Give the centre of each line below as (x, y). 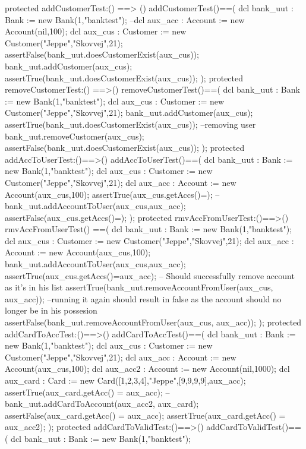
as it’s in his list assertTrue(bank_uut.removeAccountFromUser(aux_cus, (139, 287)
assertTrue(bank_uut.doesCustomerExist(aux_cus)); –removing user (130, 124)
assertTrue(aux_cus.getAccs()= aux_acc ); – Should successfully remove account (150, 275)
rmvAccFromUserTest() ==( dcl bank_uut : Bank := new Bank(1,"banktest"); (149, 229)
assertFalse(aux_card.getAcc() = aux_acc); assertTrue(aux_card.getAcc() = (145, 415)
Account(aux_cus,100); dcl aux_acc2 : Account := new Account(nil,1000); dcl (147, 369)
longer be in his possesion (51, 310)
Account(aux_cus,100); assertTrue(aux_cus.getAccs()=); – (112, 194)
